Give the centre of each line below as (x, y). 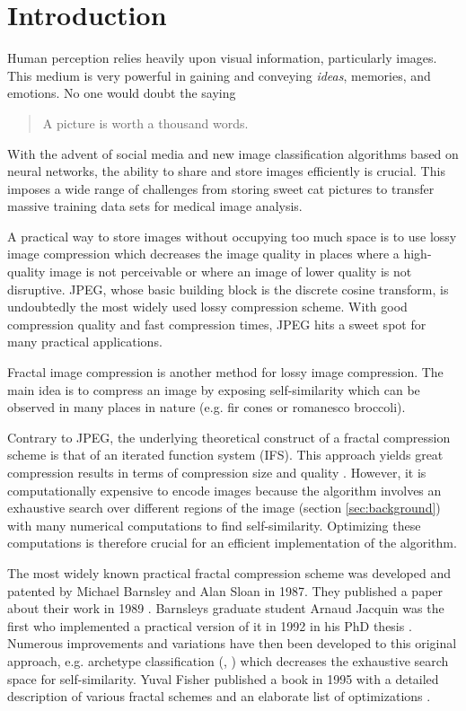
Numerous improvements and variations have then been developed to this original (232, 643)
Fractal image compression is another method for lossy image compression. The (225, 372)
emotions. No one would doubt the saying (122, 93)
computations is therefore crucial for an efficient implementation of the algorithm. (232, 543)
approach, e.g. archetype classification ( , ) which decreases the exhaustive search (228, 660)
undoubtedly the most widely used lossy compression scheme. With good (207, 307)
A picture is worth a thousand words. (145, 123)
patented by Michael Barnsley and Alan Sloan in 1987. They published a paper (225, 590)
